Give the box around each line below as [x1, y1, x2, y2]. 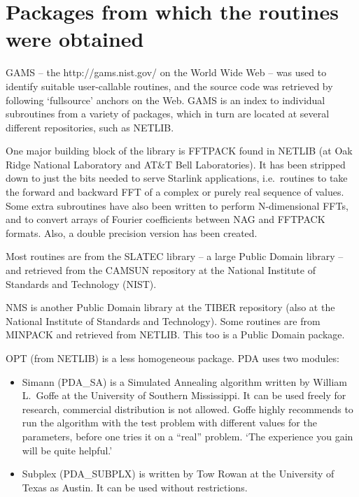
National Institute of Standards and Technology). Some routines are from [6, 313, 321, 328]
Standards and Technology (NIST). [6, 276, 157, 291]
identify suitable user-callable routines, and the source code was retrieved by [6, 78, 333, 93]
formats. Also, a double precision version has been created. [6, 225, 258, 240]
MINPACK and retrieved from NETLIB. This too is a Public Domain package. [6, 327, 345, 342]
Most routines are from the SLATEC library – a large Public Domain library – [6, 249, 344, 264]
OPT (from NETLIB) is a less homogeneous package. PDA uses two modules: [6, 351, 339, 365]
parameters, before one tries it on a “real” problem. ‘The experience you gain [22, 428, 353, 443]
